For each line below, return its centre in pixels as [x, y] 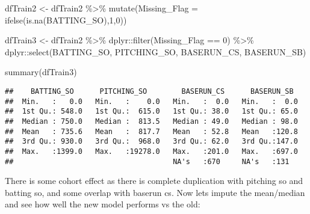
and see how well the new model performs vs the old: [103, 204]
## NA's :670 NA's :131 [147, 161]
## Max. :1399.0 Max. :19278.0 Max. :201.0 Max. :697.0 [151, 151]
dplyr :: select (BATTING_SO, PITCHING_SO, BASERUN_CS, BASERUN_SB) [156, 51]
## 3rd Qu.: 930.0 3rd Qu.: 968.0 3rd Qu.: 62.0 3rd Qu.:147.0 [151, 142]
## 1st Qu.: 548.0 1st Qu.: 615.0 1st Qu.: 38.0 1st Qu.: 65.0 [151, 112]
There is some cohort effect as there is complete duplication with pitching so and [154, 181]
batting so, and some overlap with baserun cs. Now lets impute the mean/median [155, 192]
